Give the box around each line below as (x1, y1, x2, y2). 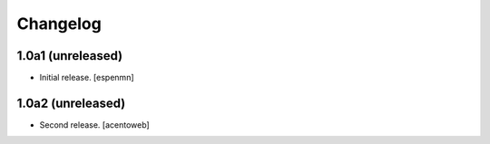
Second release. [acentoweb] (39, 119, 150, 130)
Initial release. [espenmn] (39, 72, 135, 83)
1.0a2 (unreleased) (16, 95, 126, 110)
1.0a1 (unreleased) (16, 48, 123, 63)
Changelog (16, 14, 102, 34)
